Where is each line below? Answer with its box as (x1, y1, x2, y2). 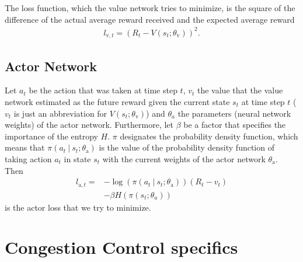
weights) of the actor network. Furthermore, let (5, 118, 174, 131)
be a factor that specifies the (183, 118, 286, 131)
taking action (5, 152, 52, 165)
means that (5, 141, 45, 153)
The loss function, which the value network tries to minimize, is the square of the (5, 2, 295, 13)
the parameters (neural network (177, 107, 291, 119)
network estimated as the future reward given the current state (5, 95, 230, 107)
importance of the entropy (5, 130, 98, 142)
